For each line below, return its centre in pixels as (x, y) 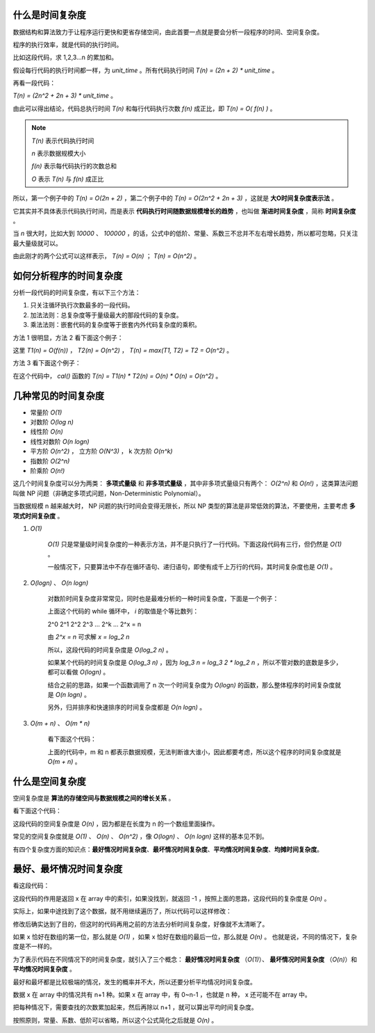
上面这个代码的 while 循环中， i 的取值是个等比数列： (123, 611)
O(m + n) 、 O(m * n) (60, 723)
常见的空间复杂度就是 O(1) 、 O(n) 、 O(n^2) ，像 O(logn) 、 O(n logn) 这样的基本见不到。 (140, 836)
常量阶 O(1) (46, 412)
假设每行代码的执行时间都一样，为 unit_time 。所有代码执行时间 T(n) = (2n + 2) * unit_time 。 (145, 70)
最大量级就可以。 (37, 243)
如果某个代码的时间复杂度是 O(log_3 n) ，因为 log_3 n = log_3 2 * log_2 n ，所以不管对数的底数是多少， (195, 662)
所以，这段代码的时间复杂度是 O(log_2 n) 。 (110, 650)
